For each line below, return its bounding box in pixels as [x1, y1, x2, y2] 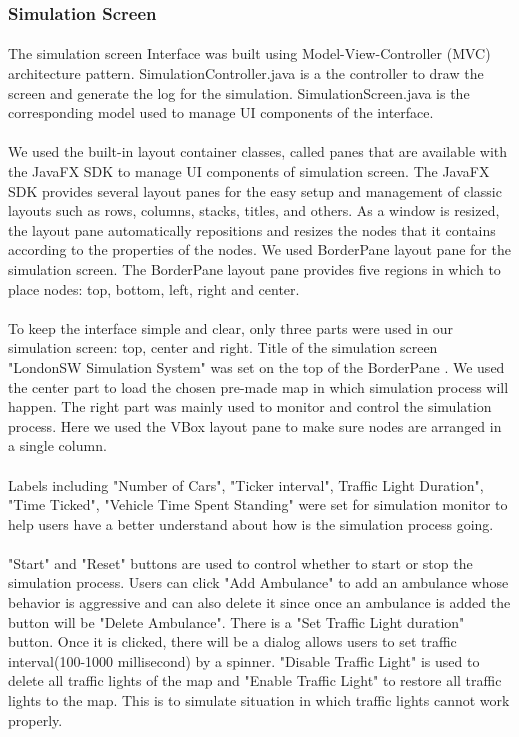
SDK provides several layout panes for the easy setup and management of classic [8, 180, 502, 201]
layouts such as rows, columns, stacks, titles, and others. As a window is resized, [8, 200, 500, 221]
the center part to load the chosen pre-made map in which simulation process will [8, 376, 509, 397]
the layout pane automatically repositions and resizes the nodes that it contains [8, 219, 496, 240]
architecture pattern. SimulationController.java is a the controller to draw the [8, 63, 484, 84]
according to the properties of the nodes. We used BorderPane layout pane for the [8, 239, 511, 260]
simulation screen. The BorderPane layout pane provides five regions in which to [8, 258, 501, 279]
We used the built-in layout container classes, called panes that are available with [8, 141, 507, 162]
